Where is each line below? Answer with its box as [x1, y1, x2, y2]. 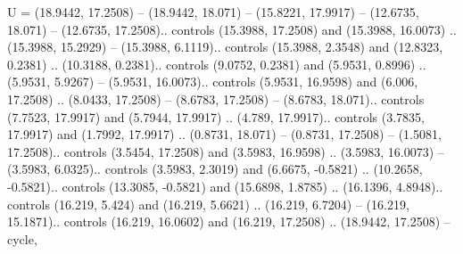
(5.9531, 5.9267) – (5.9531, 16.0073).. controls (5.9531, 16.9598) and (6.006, [7, 72, 418, 91]
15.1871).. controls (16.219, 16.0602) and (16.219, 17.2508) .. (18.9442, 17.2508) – [7, 212, 451, 231]
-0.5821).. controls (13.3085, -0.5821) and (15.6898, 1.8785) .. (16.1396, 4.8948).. [7, 176, 443, 195]
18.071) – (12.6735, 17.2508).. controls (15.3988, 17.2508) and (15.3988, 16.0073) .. [7, 20, 457, 38]
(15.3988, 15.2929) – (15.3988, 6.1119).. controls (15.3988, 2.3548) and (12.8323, [7, 37, 443, 56]
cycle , [7, 229, 37, 248]
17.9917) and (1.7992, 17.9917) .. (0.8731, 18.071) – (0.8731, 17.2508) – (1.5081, [7, 125, 442, 143]
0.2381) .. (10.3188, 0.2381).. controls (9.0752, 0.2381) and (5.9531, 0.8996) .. [7, 54, 426, 73]
